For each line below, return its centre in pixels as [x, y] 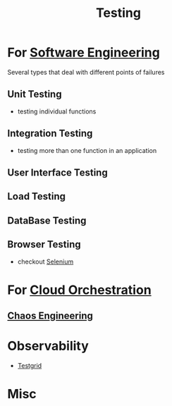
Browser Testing [44, 245]
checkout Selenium [45, 262]
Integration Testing [50, 134]
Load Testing [36, 196]
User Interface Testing [57, 172]
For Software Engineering [84, 53]
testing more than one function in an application [87, 150]
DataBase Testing [47, 220]
